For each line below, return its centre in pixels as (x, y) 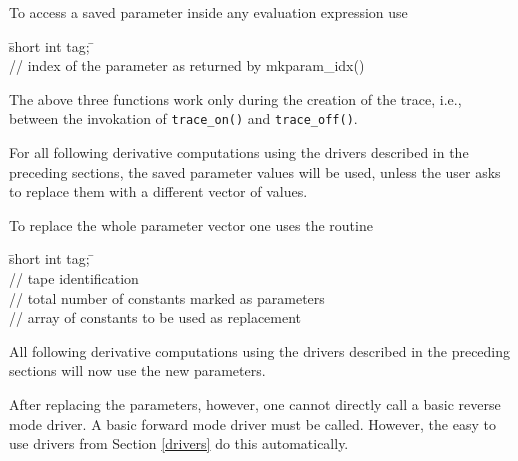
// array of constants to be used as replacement (155, 317)
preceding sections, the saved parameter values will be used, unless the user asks (255, 171)
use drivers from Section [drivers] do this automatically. (179, 443)
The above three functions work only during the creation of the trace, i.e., (235, 98)
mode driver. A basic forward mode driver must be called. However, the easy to (252, 423)
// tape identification (74, 278)
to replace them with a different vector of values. (158, 191)
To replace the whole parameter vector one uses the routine (191, 224)
